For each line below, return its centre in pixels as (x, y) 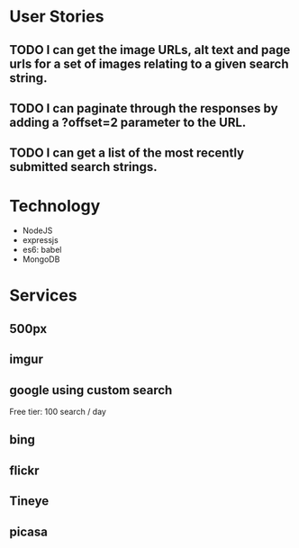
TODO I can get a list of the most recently (127, 153)
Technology (55, 206)
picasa (28, 531)
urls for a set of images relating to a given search (149, 63)
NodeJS (37, 230)
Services (44, 296)
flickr (24, 470)
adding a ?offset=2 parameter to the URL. (128, 122)
